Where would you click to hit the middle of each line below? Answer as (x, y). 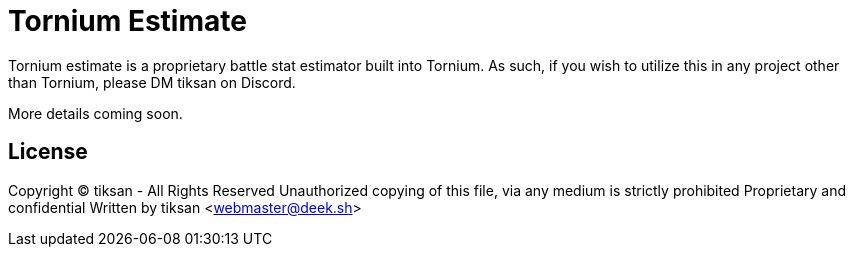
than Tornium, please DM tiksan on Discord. (152, 82)
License (48, 152)
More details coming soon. (95, 113)
